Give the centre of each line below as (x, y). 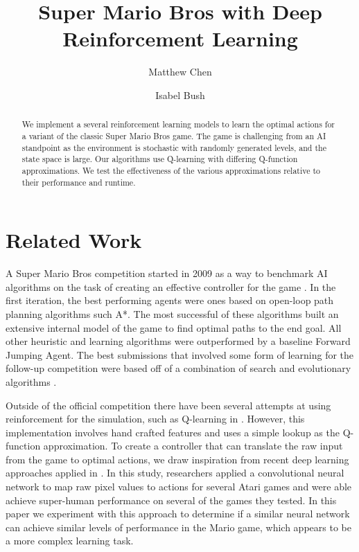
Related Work (74, 240)
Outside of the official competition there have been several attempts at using (168, 405)
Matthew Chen (180, 72)
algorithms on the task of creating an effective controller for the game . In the (171, 286)
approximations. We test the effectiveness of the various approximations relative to (171, 170)
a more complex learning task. (70, 541)
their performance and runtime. (79, 182)
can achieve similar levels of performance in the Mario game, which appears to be (178, 527)
